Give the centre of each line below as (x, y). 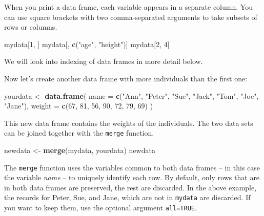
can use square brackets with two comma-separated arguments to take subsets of (131, 17)
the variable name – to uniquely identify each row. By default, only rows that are (132, 177)
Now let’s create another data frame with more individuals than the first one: (126, 78)
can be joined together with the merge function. (79, 133)
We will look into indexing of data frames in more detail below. (104, 61)
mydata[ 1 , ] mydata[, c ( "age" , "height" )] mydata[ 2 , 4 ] (87, 44)
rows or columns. (31, 27)
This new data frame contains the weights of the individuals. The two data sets (129, 123)
